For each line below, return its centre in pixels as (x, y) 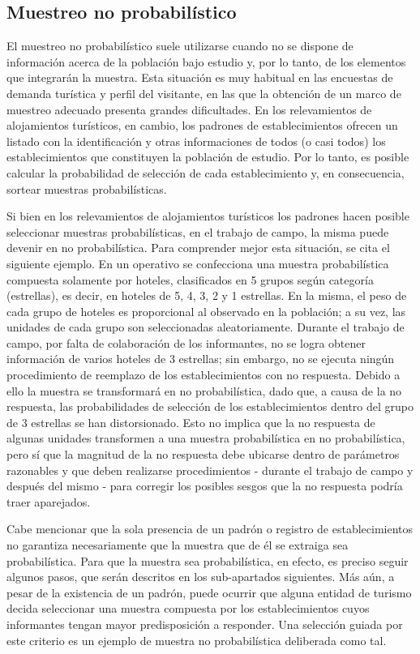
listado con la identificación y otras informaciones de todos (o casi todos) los (196, 141)
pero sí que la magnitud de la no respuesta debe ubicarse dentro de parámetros (203, 454)
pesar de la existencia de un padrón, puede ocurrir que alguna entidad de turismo (209, 592)
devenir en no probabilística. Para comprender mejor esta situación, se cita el (198, 248)
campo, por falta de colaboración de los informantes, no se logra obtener (186, 342)
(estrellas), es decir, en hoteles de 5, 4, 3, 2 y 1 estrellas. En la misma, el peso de (207, 295)
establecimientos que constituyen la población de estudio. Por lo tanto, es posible (208, 157)
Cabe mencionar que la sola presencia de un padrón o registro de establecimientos (210, 529)
